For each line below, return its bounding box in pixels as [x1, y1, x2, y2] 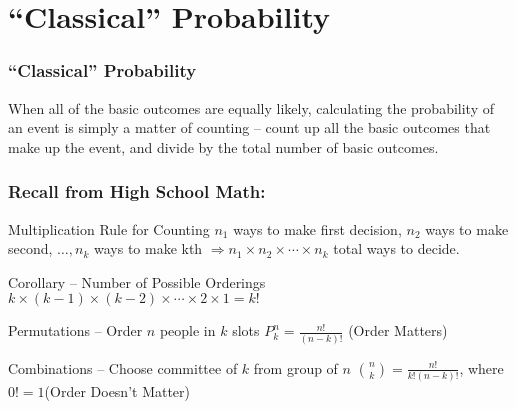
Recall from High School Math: [8, 179, 266, 204]
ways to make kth [93, 238, 203, 259]
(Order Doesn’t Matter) [44, 381, 191, 401]
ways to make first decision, [233, 218, 402, 239]
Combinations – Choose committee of [8, 357, 238, 378]
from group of [253, 357, 338, 378]
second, [8, 238, 53, 259]
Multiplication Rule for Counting [8, 218, 210, 239]
